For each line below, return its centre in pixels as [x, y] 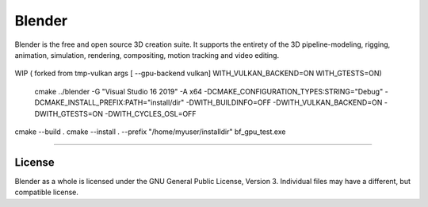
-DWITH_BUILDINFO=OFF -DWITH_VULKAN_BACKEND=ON [284, 102]
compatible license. [47, 192]
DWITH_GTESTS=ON [69, 113]
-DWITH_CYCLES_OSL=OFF [150, 113]
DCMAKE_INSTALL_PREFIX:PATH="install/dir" [109, 102]
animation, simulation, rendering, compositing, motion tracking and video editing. [147, 55]
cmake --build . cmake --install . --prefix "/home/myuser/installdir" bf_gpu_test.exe [150, 132]
